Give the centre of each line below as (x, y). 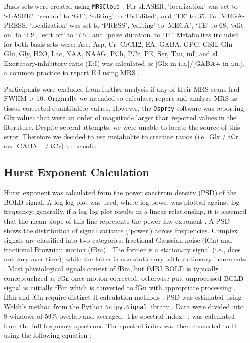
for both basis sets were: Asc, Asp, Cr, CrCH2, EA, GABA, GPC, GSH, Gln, (119, 44)
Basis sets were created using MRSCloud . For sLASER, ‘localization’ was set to (121, 6)
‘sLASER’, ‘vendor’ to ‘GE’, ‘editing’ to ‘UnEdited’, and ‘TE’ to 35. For (111, 15)
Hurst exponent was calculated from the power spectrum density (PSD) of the (120, 192)
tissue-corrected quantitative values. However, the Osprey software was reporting (124, 108)
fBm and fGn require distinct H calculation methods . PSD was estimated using (123, 297)
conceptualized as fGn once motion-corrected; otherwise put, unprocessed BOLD (124, 278)
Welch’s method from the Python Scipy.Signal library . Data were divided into (124, 306)
